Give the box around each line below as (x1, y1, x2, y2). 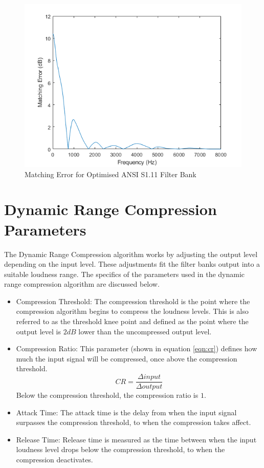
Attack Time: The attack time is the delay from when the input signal (16, 407, 237, 417)
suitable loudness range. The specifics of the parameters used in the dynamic (4, 268, 245, 279)
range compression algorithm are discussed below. (4, 279, 160, 289)
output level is (16, 326, 61, 336)
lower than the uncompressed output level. (78, 326, 212, 336)
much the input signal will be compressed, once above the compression (16, 353, 237, 364)
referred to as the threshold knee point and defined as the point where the (16, 316, 249, 327)
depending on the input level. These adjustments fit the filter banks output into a (4, 259, 260, 269)
